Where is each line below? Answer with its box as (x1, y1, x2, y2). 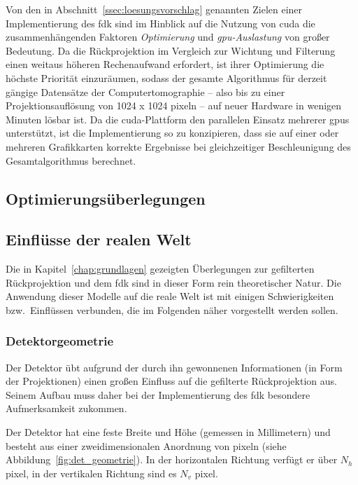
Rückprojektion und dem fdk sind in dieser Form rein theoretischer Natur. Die (6, 275, 341, 289)
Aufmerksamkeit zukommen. (6, 401, 127, 416)
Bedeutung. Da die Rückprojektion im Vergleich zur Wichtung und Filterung (6, 43, 336, 57)
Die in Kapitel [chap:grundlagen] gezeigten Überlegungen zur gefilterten (6, 261, 315, 276)
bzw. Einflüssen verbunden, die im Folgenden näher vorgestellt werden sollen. (6, 302, 338, 317)
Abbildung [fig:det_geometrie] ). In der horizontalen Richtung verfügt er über (6, 452, 338, 467)
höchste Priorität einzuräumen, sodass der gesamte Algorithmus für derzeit (6, 70, 327, 85)
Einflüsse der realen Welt (6, 228, 192, 250)
